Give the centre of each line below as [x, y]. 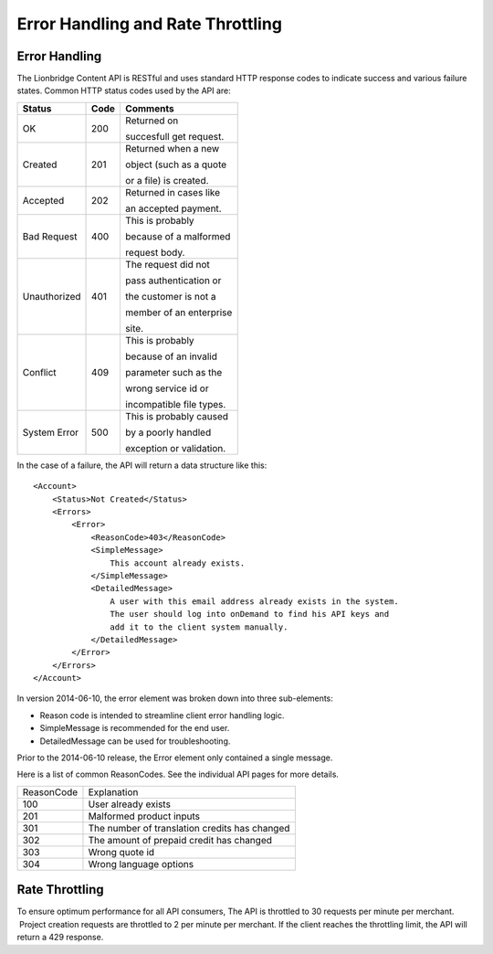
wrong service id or [167, 388]
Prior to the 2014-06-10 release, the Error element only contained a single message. [175, 758]
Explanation [113, 792]
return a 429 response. [60, 938]
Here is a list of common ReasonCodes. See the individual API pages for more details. [178, 774]
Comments [149, 108]
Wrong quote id [121, 852]
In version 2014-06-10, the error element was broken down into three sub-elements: [175, 698]
